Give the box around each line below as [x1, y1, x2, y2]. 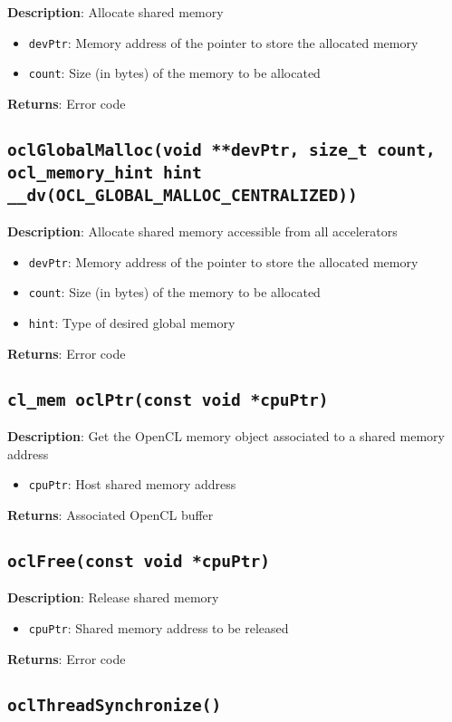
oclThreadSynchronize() [7, 695, 222, 715]
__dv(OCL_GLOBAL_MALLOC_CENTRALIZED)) [7, 185, 358, 205]
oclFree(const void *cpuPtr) [7, 551, 271, 571]
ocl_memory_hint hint [7, 162, 202, 182]
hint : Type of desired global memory [28, 313, 236, 332]
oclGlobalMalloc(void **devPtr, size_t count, [7, 140, 436, 159]
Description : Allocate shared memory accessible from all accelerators [7, 222, 398, 241]
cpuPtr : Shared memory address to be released [28, 618, 289, 637]
